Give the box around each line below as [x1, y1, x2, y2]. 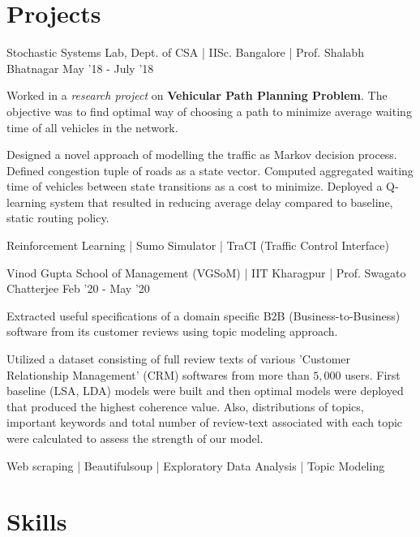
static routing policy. [6, 209, 109, 226]
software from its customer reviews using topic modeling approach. [6, 323, 338, 340]
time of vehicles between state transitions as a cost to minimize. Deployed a [6, 178, 383, 195]
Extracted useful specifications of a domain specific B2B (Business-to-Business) [6, 307, 401, 324]
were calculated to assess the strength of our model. [6, 430, 264, 446]
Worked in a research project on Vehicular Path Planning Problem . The [6, 87, 388, 104]
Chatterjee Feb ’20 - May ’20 [6, 280, 150, 297]
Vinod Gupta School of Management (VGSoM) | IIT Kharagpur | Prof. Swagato [6, 264, 406, 281]
